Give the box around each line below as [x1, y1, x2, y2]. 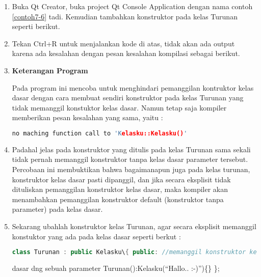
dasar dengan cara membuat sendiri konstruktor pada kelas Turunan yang [12, 92, 244, 103]
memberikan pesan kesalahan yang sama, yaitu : [12, 112, 163, 123]
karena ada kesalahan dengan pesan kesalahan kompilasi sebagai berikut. [12, 48, 240, 59]
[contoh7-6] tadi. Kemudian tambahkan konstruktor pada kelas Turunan [12, 11, 238, 21]
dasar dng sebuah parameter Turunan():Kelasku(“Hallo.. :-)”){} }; [12, 263, 220, 273]
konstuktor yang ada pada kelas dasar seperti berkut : [12, 231, 181, 241]
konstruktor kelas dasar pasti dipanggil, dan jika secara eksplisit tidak [12, 174, 231, 184]
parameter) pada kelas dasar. [12, 204, 103, 214]
